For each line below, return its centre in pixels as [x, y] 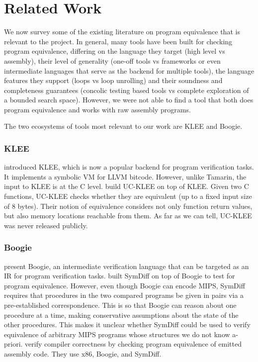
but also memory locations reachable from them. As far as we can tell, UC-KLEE [128, 216]
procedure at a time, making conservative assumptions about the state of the [121, 315]
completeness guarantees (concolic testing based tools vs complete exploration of [127, 90]
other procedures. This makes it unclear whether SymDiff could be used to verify [127, 324]
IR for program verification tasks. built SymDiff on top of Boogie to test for [120, 276]
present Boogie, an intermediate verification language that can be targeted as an [127, 266]
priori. [13, 344]
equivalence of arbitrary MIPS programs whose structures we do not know [117, 334]
